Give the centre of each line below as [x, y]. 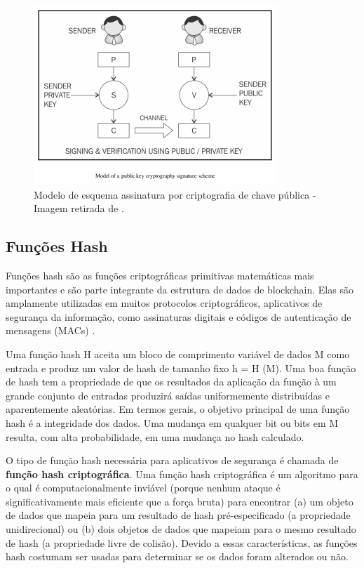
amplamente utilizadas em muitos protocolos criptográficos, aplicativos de [164, 303]
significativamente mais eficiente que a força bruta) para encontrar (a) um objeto [180, 501]
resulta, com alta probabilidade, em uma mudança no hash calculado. [155, 436]
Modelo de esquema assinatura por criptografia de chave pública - [175, 194]
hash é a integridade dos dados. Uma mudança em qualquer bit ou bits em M [172, 422]
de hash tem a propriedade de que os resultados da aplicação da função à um [171, 382]
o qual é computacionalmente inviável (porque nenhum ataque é [143, 488]
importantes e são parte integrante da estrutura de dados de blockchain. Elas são [180, 289]
